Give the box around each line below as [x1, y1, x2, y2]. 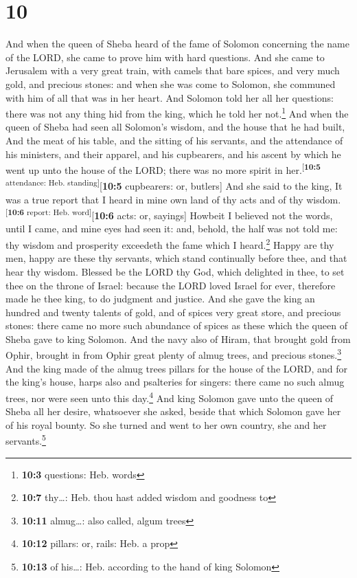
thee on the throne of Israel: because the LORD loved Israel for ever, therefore [5, 278, 336, 292]
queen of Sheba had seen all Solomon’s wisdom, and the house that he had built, [5, 120, 345, 134]
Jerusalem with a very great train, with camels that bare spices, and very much [5, 63, 340, 78]
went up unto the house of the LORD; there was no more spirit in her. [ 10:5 [5, 161, 321, 177]
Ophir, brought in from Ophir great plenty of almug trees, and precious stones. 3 [5, 346, 342, 362]
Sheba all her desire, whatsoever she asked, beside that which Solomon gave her [5, 404, 341, 419]
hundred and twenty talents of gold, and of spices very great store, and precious [5, 304, 341, 319]
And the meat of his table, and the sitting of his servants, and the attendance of [5, 133, 343, 147]
